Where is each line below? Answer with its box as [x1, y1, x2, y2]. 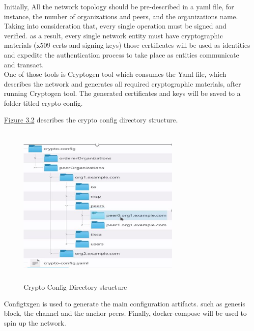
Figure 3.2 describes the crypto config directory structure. [4, 114, 178, 124]
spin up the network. [4, 317, 66, 328]
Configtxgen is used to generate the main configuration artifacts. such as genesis [4, 298, 246, 308]
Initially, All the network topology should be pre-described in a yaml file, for [4, 1, 234, 11]
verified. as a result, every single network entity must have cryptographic [4, 30, 223, 40]
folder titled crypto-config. [4, 97, 83, 108]
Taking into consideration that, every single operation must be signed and [4, 21, 226, 31]
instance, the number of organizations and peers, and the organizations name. [4, 11, 238, 21]
